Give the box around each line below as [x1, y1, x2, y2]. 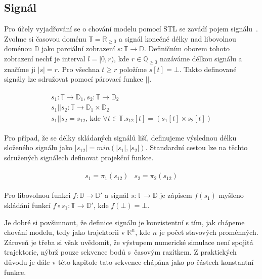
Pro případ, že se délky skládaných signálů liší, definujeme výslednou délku [4, 132, 237, 143]
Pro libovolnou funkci [4, 190, 71, 200]
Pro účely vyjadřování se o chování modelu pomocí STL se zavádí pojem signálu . [4, 23, 258, 34]
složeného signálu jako [4, 142, 73, 153]
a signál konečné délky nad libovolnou [119, 33, 236, 44]
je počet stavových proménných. [159, 227, 258, 237]
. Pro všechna [57, 63, 100, 74]
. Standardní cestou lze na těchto [145, 142, 248, 153]
